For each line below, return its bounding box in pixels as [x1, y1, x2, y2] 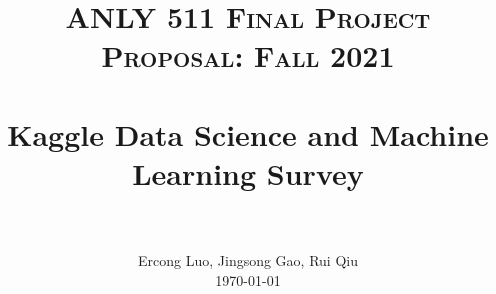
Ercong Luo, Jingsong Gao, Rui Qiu [138, 250, 358, 271]
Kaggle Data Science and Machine [7, 113, 489, 154]
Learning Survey [132, 152, 364, 193]
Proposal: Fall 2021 [101, 35, 395, 76]
